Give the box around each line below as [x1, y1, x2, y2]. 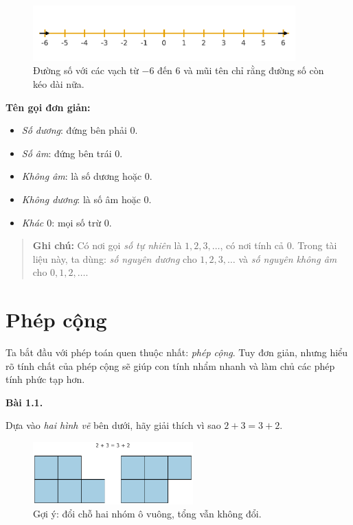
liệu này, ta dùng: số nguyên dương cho [32, 251, 197, 266]
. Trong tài [291, 238, 337, 253]
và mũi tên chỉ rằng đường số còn [183, 63, 324, 78]
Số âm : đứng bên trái [21, 145, 112, 160]
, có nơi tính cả [220, 238, 284, 253]
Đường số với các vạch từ [33, 63, 139, 78]
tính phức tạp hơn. [5, 372, 85, 386]
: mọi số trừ [52, 215, 101, 229]
